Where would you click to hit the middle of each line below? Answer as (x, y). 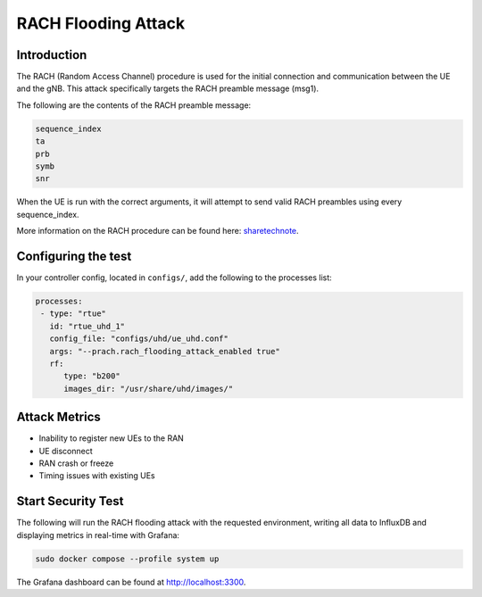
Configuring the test (74, 256)
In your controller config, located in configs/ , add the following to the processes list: (174, 278)
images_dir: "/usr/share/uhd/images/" (149, 389)
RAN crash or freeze (76, 463)
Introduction (52, 55)
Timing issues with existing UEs (97, 476)
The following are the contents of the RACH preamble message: (134, 105)
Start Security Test (70, 501)
